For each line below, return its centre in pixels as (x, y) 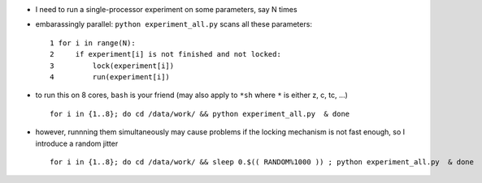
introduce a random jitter (77, 143)
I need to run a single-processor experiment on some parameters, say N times (166, 9)
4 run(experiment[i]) (110, 77)
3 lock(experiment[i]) (112, 66)
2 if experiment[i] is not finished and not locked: (166, 54)
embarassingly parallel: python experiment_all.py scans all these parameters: (174, 24)
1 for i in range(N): (93, 43)
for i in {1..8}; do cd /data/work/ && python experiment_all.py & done (200, 114)
